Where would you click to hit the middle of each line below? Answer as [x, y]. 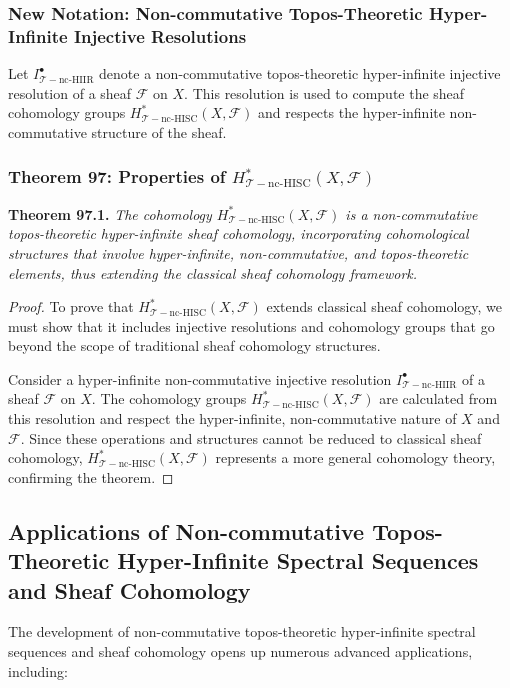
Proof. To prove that [71, 306]
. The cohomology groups [169, 398]
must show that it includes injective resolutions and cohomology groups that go [251, 325]
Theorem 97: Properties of [117, 176]
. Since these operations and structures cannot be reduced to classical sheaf [251, 437]
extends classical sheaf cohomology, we [384, 306]
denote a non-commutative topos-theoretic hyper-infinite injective [300, 73]
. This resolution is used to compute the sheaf [324, 92]
